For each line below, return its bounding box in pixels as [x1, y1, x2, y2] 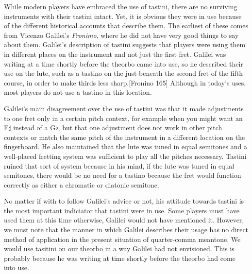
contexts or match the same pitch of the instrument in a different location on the [4, 132, 245, 142]
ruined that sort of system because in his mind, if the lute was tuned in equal [4, 160, 235, 171]
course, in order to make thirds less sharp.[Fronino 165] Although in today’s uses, [4, 77, 246, 87]
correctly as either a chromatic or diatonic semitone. [4, 179, 159, 189]
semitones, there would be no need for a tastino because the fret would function [4, 170, 241, 180]
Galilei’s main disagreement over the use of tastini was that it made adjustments [4, 103, 244, 113]
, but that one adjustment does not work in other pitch [58, 122, 222, 133]
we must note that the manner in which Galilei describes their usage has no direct [4, 224, 249, 235]
